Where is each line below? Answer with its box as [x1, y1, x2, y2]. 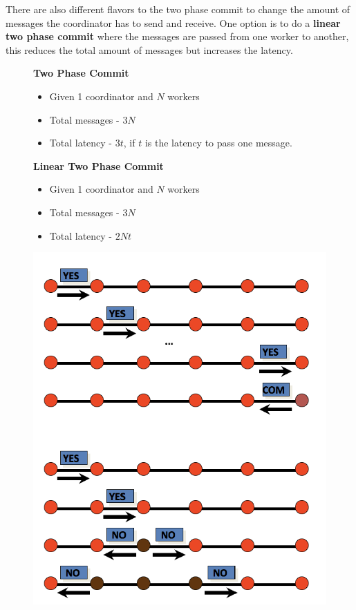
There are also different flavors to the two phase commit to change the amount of [6, 2, 350, 16]
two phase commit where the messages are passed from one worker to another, [6, 29, 349, 44]
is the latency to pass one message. [144, 135, 292, 150]
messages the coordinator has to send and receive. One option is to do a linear [6, 15, 341, 30]
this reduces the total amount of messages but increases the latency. [6, 42, 293, 57]
